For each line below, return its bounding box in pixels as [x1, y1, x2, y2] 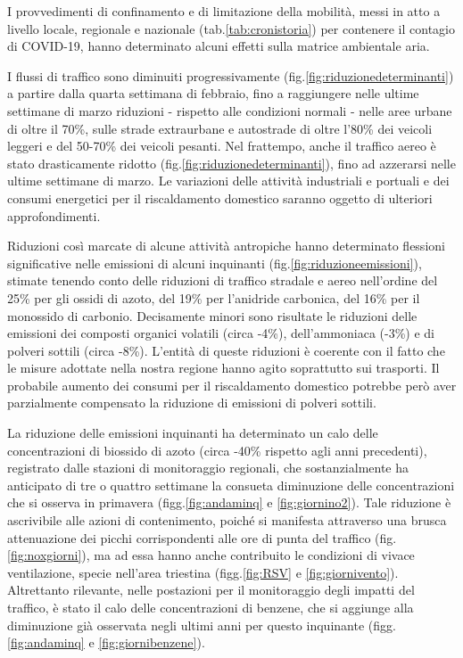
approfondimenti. [7, 206, 101, 225]
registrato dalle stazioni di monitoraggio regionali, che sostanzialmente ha [7, 458, 409, 477]
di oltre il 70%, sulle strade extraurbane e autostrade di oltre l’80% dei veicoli [7, 119, 433, 137]
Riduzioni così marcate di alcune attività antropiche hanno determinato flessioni [7, 236, 445, 255]
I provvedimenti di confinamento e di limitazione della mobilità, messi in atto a [7, 2, 441, 20]
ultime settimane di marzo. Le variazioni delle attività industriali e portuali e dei [7, 171, 450, 190]
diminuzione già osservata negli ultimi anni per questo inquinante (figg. [7, 615, 396, 634]
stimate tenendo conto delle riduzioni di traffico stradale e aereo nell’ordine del [7, 271, 438, 290]
